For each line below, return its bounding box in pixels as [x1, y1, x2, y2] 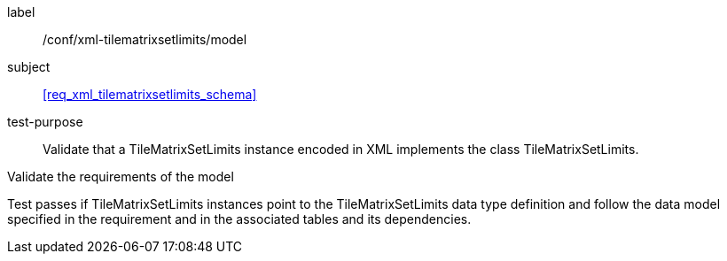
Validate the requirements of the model [7, 169, 234, 184]
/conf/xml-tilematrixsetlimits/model [43, 32, 247, 47]
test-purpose [7, 114, 83, 129]
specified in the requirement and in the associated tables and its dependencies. [7, 211, 472, 226]
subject [7, 59, 51, 74]
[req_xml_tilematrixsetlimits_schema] [43, 87, 257, 102]
